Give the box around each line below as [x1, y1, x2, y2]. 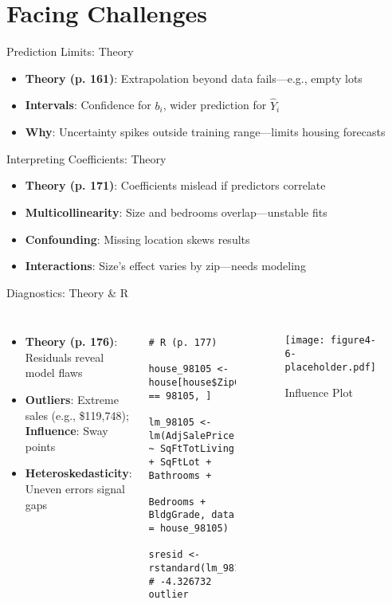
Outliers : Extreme [25, 391, 119, 408]
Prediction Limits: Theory [6, 43, 134, 60]
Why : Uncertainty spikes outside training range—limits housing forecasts [25, 124, 386, 140]
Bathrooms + [148, 469, 212, 481]
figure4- [330, 335, 376, 347]
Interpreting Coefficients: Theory [6, 150, 167, 167]
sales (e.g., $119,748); [25, 406, 129, 423]
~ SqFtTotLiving [148, 443, 234, 455]
